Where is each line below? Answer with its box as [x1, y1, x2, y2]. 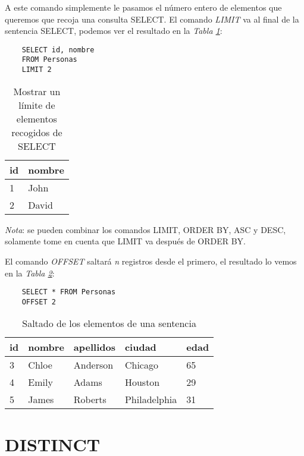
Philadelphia [124, 392, 177, 407]
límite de [18, 98, 55, 112]
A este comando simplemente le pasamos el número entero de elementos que [5, 1, 282, 13]
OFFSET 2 [21, 297, 56, 306]
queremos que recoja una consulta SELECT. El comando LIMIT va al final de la [5, 12, 299, 25]
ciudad [124, 340, 156, 354]
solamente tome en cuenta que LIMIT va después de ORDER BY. [5, 235, 246, 247]
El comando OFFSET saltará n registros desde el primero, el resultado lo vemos [5, 254, 297, 267]
